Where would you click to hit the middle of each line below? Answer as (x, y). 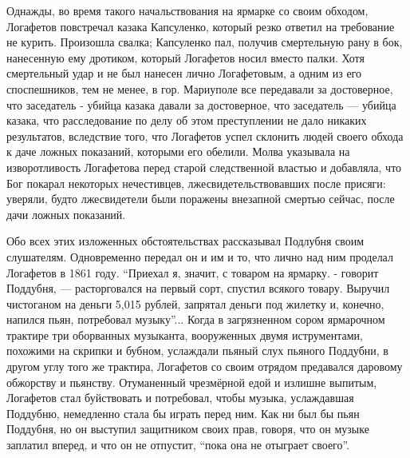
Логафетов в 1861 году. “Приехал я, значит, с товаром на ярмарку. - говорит (193, 272)
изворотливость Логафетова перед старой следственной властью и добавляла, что (204, 167)
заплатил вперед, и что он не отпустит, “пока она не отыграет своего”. (178, 445)
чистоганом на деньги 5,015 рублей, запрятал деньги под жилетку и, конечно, (195, 303)
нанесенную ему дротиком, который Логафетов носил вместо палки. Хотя (185, 57)
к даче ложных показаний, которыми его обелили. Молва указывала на (178, 151)
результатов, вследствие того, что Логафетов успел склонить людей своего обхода (205, 135)
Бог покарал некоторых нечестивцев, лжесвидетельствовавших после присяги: (196, 183)
